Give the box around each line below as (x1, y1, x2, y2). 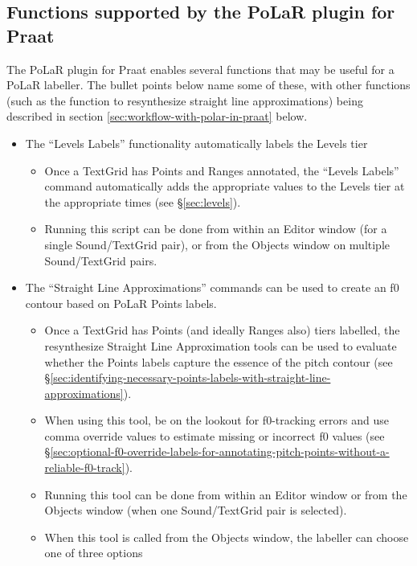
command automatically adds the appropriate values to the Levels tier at (44, 178, 405, 195)
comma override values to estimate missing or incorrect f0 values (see (44, 427, 385, 444)
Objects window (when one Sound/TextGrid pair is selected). (44, 502, 347, 519)
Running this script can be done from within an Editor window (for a (44, 220, 387, 237)
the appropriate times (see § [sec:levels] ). (44, 193, 241, 210)
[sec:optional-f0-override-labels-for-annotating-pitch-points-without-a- (50, 443, 390, 460)
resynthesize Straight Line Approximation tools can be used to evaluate (44, 337, 397, 354)
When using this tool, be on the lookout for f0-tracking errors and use (44, 412, 389, 429)
